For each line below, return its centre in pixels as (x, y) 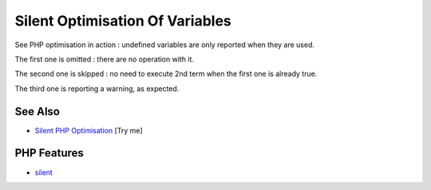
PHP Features (49, 153)
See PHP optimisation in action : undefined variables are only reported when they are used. (165, 45)
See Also (37, 111)
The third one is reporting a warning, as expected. (97, 89)
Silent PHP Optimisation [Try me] (89, 130)
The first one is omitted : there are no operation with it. (105, 59)
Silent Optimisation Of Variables (123, 21)
